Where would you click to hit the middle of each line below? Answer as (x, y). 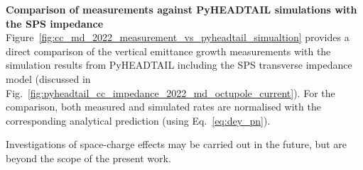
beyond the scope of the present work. (88, 158)
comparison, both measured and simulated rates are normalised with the (163, 107)
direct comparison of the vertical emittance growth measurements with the (168, 51)
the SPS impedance (55, 23)
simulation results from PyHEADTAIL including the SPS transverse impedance (179, 65)
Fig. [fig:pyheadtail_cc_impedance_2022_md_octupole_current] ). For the (170, 92)
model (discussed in (48, 78)
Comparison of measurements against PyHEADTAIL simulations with (181, 9)
